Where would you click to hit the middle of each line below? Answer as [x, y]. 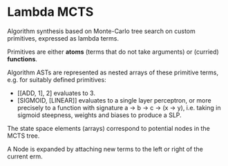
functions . [22, 59]
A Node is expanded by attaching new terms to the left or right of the [105, 149]
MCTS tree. [23, 136]
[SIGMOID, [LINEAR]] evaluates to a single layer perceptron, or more [114, 100]
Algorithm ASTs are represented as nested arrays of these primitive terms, [113, 72]
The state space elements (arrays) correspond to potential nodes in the [109, 128]
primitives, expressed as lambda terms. [63, 38]
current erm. [25, 156]
